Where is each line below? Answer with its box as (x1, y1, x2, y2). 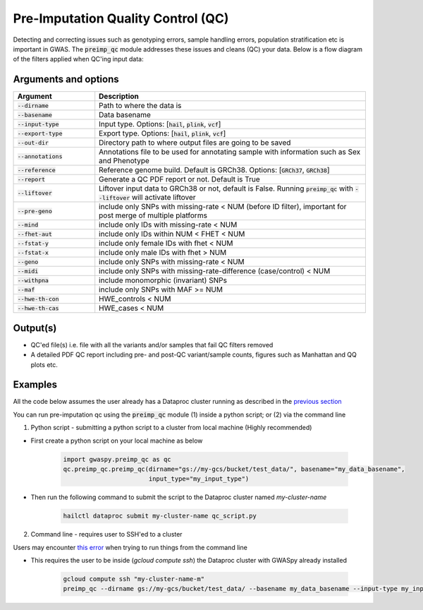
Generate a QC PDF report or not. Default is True (99, 174, 260, 184)
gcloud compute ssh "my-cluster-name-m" (63, 575, 204, 583)
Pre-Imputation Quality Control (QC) (13, 11, 229, 26)
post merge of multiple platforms (99, 210, 208, 220)
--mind (17, 221, 39, 229)
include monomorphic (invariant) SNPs (99, 275, 227, 285)
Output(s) (13, 322, 57, 334)
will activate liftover (131, 193, 197, 203)
